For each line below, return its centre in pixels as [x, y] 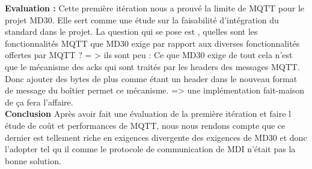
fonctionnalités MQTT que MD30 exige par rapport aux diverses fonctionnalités [152, 43]
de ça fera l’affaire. [39, 102]
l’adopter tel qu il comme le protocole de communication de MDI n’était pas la [150, 149]
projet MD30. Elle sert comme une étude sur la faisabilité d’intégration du [142, 19]
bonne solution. [33, 160]
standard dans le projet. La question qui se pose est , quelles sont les [131, 31]
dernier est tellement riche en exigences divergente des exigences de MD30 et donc [156, 137]
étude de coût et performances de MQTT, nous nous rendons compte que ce [145, 125]
